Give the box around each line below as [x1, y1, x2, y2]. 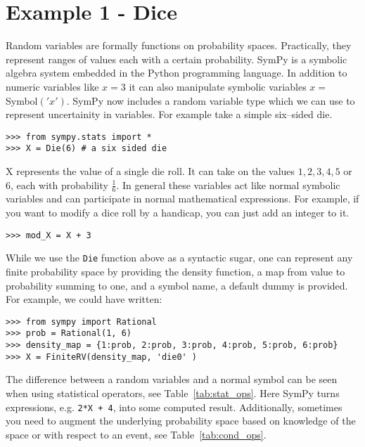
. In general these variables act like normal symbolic [116, 177, 340, 192]
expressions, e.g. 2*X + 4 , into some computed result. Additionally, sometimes [6, 399, 342, 414]
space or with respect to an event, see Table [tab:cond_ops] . [6, 427, 267, 441]
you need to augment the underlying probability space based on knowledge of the [6, 413, 356, 428]
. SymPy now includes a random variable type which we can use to [66, 93, 355, 108]
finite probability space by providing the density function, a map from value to [6, 264, 345, 278]
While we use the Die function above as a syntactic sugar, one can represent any [6, 250, 353, 265]
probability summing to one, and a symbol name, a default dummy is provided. [6, 278, 348, 292]
